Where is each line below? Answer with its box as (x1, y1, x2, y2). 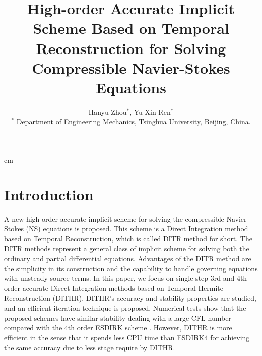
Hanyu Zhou (88, 106, 127, 117)
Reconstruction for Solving (36, 37, 226, 58)
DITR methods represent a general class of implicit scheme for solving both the (4, 243, 249, 253)
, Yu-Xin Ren (129, 106, 171, 117)
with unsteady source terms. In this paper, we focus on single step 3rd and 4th (4, 273, 247, 283)
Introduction (4, 184, 94, 205)
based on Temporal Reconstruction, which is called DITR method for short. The (4, 233, 252, 243)
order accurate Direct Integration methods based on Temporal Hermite (4, 282, 223, 293)
